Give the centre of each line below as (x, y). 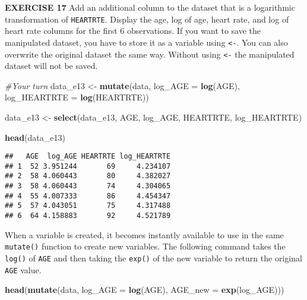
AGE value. (23, 269)
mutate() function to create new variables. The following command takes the (145, 246)
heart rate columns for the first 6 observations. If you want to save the (133, 31)
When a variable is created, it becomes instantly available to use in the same (144, 234)
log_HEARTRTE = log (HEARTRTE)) (77, 97)
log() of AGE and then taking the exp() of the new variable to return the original (153, 258)
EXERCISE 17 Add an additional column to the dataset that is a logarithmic (150, 7)
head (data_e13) (35, 137)
